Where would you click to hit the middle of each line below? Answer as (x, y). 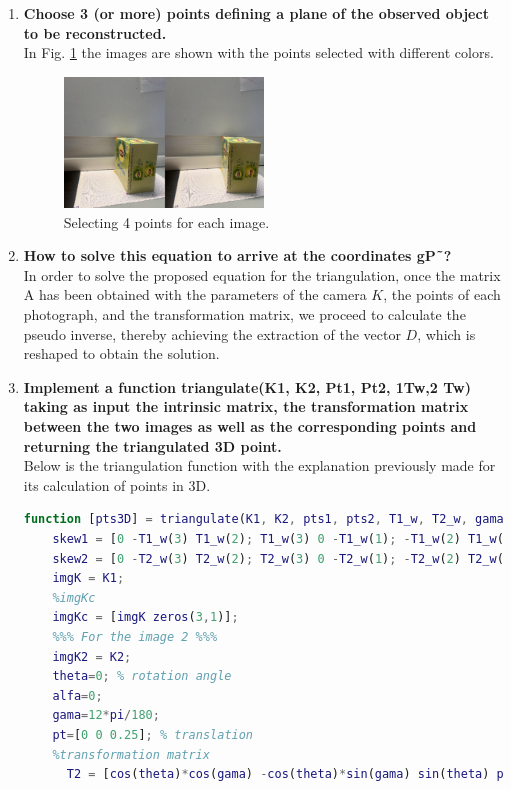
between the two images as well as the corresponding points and (250, 426)
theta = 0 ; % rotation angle (142, 676)
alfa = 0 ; (77, 695)
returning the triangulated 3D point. (152, 445)
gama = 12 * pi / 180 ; (106, 715)
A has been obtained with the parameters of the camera (195, 294)
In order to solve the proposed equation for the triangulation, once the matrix (262, 274)
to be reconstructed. (95, 32)
